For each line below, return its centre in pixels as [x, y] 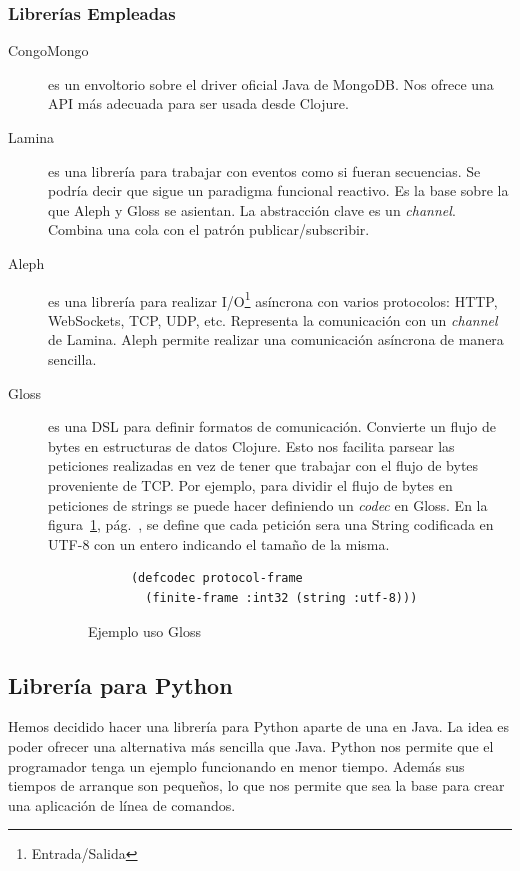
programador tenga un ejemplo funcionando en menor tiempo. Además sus [236, 765]
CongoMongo [48, 50]
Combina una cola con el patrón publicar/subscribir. [209, 229]
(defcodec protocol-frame [216, 578]
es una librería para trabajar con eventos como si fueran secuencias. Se [264, 170]
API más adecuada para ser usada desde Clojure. [198, 103]
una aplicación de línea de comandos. [122, 804]
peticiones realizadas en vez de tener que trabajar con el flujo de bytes [263, 465]
